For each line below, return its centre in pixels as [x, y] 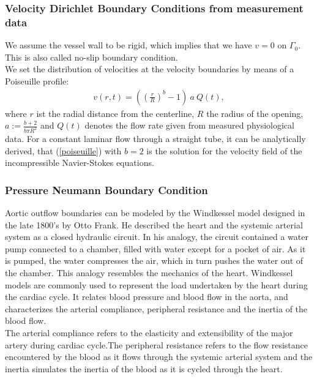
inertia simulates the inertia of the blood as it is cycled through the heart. [144, 368]
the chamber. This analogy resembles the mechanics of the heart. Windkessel [149, 272]
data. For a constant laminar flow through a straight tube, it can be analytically [155, 139]
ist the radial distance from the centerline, [115, 113]
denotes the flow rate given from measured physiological [189, 125]
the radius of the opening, [255, 113]
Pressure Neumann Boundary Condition [106, 189]
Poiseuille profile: [37, 81]
